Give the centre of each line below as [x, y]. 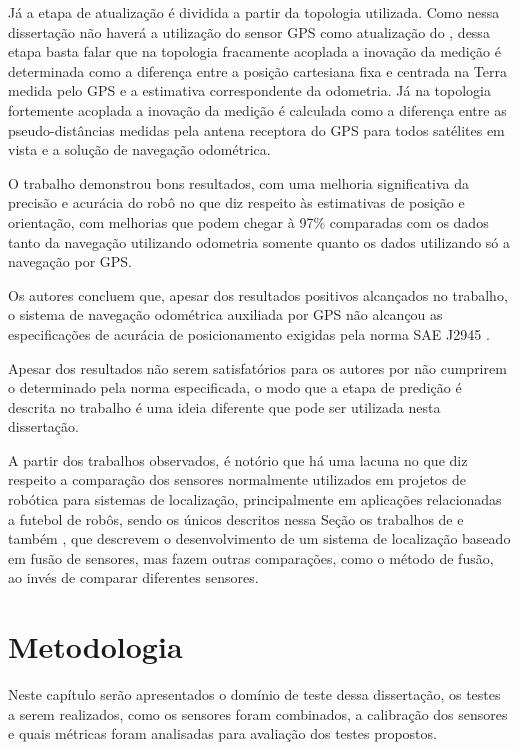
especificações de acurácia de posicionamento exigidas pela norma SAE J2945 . [249, 333]
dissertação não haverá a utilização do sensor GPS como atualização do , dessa [249, 31]
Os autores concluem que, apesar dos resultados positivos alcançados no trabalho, [258, 294]
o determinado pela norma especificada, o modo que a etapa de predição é [235, 387]
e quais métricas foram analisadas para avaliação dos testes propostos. [222, 733]
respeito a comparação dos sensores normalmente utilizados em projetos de [237, 479]
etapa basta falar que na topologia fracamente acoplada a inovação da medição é [254, 51]
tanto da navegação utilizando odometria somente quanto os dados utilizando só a [259, 241]
